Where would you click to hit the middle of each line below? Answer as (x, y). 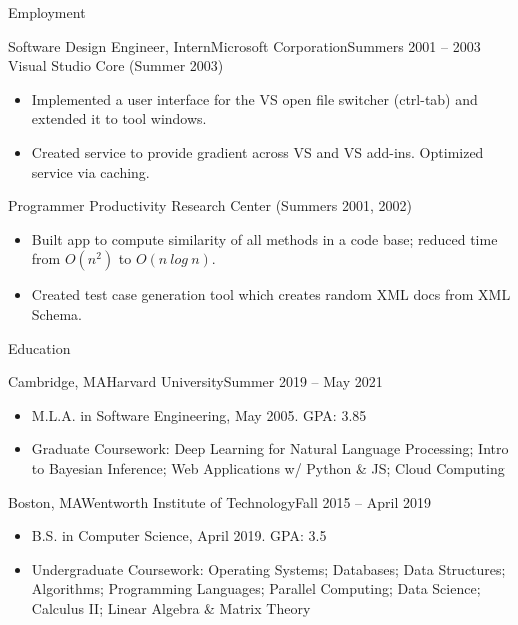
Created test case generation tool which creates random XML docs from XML (271, 294)
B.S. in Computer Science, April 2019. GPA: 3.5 (179, 535)
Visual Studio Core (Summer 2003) (116, 65)
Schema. (56, 313)
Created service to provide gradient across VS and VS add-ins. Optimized (257, 151)
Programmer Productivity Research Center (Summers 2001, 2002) (210, 205)
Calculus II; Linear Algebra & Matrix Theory (171, 607)
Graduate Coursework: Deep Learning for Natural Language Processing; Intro (270, 448)
